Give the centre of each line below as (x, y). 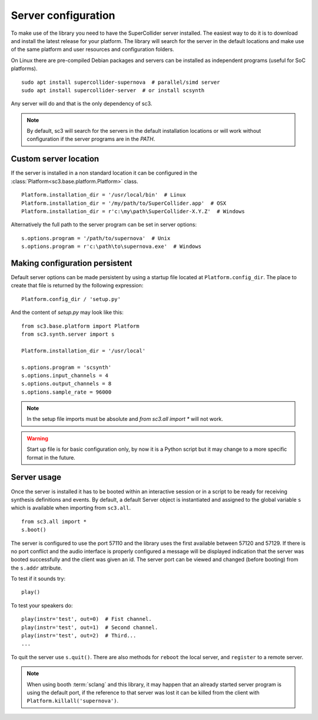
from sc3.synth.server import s (68, 334)
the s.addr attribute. (37, 568)
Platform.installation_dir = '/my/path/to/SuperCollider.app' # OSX (124, 203)
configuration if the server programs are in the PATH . (91, 139)
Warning (37, 438)
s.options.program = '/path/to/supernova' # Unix (96, 238)
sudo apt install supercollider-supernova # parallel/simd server (121, 82)
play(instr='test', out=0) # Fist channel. (87, 619)
